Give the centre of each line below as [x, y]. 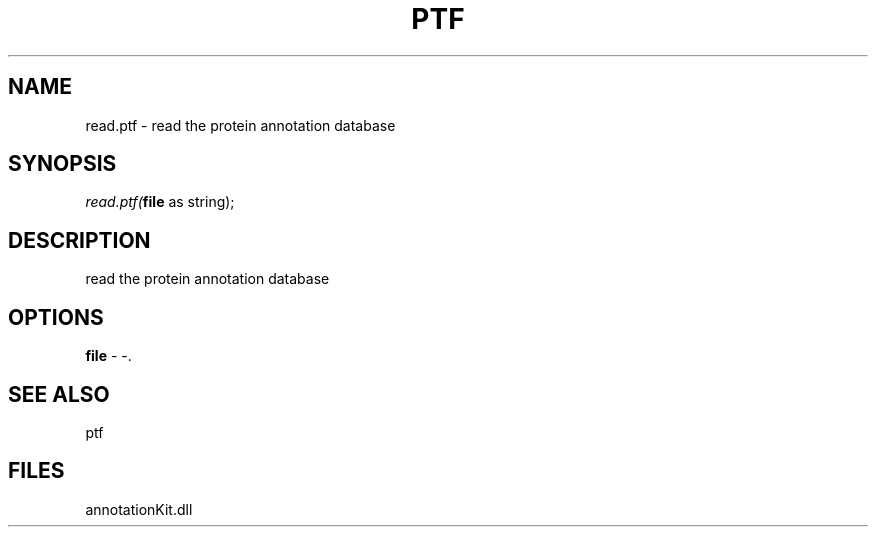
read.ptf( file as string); [160, 202]
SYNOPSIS [62, 164]
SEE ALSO [59, 394]
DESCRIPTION [79, 240]
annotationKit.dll [139, 509]
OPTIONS [56, 317]
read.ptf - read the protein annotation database [240, 125]
